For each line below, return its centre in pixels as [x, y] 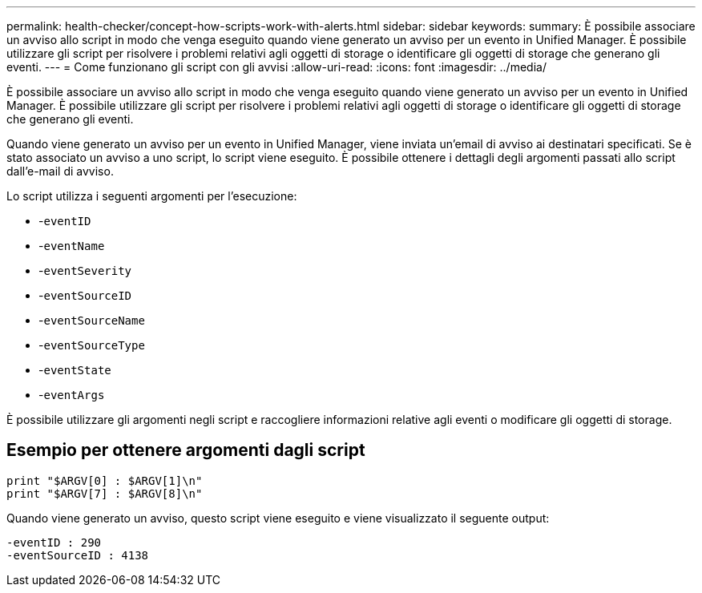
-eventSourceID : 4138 [78, 555]
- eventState [75, 370]
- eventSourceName [92, 320]
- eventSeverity [85, 270]
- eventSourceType [92, 345]
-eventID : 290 [54, 542]
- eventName [72, 246]
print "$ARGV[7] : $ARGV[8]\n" [105, 493]
